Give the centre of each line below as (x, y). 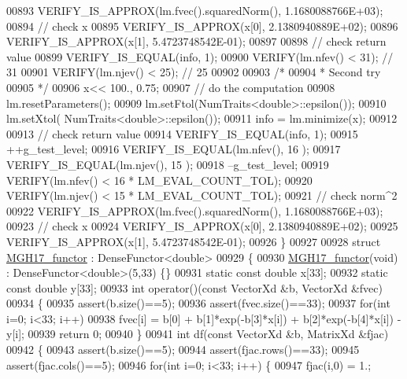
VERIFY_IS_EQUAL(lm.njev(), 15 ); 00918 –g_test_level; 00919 (168, 164)
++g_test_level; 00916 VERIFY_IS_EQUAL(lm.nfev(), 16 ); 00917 (174, 149)
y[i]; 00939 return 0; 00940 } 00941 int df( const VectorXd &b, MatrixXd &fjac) (198, 334)
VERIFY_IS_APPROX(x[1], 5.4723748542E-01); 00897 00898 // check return (196, 41)
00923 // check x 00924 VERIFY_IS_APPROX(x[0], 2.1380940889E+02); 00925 (202, 226)
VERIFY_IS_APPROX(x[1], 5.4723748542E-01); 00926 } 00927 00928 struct (194, 241)
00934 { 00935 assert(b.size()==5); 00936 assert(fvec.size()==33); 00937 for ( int (198, 303)
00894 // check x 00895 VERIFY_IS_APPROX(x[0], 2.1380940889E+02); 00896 (202, 26)
